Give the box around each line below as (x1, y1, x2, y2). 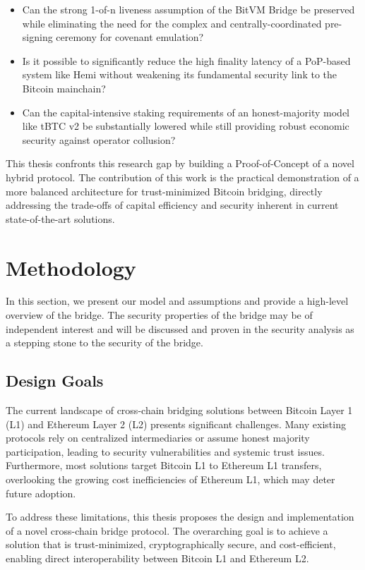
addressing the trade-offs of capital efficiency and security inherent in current (6, 198, 339, 212)
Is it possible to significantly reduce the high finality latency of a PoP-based (22, 53, 351, 68)
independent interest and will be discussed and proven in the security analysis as (6, 321, 354, 336)
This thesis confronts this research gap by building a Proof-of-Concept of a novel (6, 156, 354, 171)
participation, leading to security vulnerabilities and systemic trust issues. (6, 444, 325, 459)
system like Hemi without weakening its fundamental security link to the (22, 67, 337, 82)
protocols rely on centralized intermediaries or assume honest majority (6, 430, 310, 445)
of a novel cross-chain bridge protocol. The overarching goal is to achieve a (6, 523, 328, 538)
